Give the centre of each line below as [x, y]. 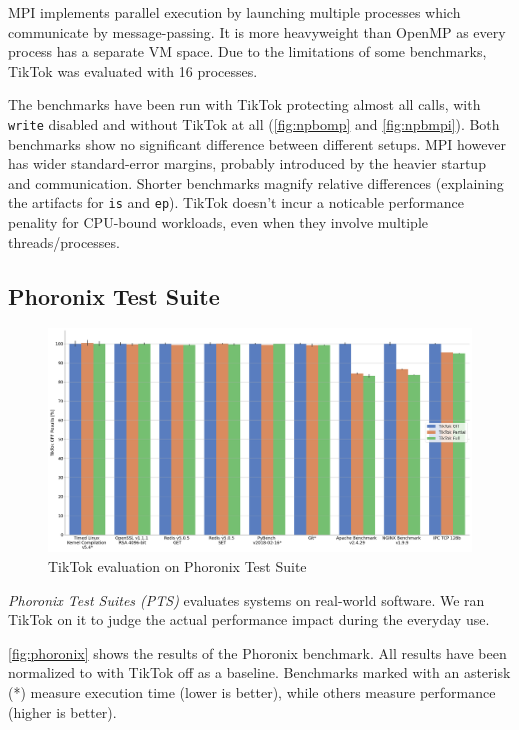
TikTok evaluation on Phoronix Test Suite [177, 566]
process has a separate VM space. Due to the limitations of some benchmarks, [247, 51]
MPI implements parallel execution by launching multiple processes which [234, 12]
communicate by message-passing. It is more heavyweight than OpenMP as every [257, 31]
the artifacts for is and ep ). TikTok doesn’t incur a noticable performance [236, 202]
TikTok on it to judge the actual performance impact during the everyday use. [249, 619]
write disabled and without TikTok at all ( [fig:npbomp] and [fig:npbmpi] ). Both [254, 123]
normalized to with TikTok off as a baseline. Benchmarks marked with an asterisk [259, 672]
